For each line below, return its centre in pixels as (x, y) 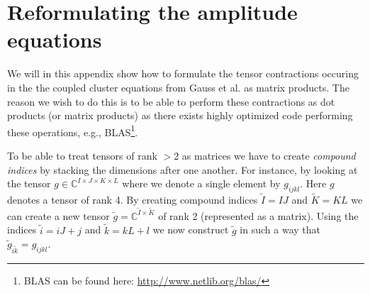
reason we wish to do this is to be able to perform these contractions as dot (171, 101)
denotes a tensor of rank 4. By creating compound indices (133, 200)
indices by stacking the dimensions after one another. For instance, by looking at (183, 169)
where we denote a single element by (201, 183)
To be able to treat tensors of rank (82, 155)
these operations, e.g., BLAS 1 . (73, 131)
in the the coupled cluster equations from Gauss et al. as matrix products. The (178, 87)
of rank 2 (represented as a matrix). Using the (258, 215)
